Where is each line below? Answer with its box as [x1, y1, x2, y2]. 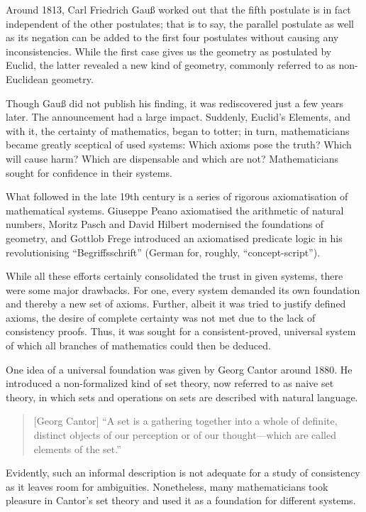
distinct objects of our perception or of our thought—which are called [33, 427, 337, 442]
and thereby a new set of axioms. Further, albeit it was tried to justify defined [6, 296, 346, 311]
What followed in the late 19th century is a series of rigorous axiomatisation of [6, 189, 348, 204]
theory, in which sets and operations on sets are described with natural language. [6, 389, 358, 404]
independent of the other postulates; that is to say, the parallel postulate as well [6, 16, 354, 31]
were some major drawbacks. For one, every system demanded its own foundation [6, 282, 360, 297]
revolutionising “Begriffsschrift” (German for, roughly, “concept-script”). [6, 244, 321, 259]
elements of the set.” [33, 441, 121, 456]
